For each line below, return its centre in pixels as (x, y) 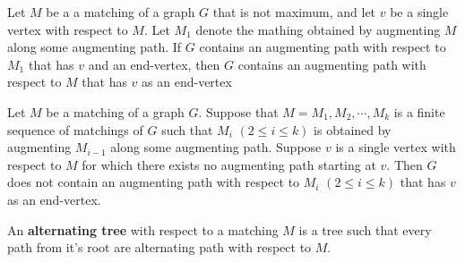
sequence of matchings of (75, 129)
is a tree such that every (365, 229)
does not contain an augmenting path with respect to (154, 182)
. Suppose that (238, 111)
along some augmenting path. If (95, 47)
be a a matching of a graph (121, 12)
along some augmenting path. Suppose (216, 147)
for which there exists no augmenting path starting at (229, 164)
